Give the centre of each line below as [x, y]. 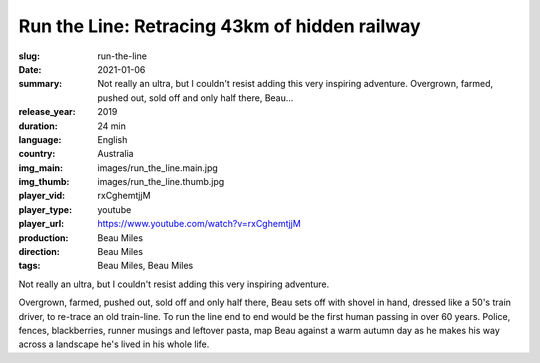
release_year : [47, 112]
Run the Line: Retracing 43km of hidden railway [219, 26]
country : [37, 154]
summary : [40, 84]
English [112, 139]
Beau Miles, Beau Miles [145, 266]
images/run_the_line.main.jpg [158, 167]
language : [40, 139]
